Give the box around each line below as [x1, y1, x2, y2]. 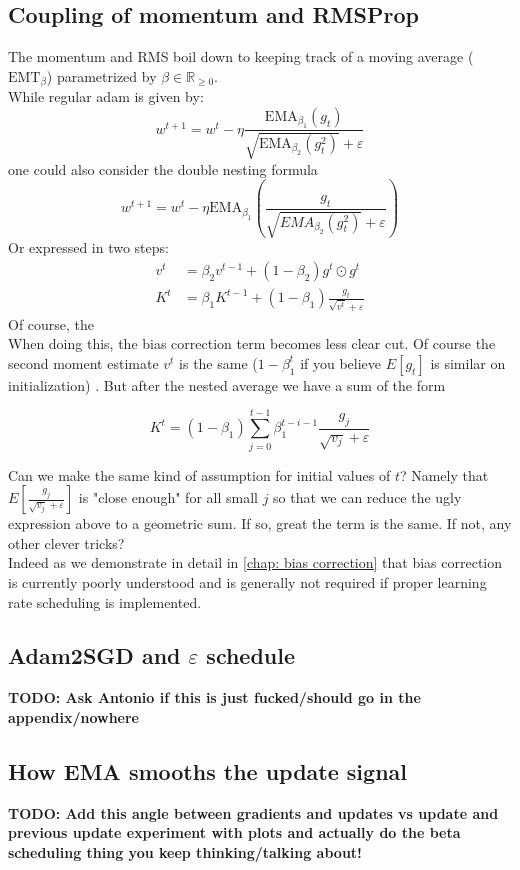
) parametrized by [46, 65, 157, 86]
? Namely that [399, 464, 489, 485]
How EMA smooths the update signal [8, 755, 407, 786]
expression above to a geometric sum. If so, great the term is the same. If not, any [8, 513, 512, 534]
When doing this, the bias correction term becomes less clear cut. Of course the [8, 333, 496, 354]
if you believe [300, 352, 382, 373]
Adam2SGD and [8, 640, 181, 671]
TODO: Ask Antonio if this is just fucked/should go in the [8, 687, 421, 708]
